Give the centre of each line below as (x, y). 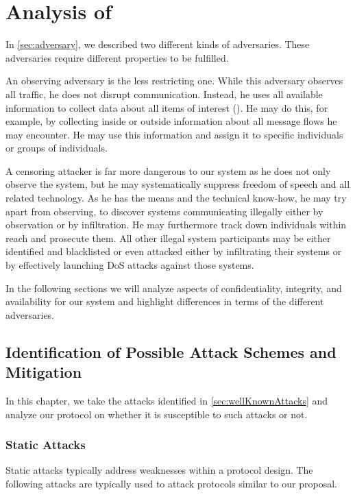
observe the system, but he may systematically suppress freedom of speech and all (178, 184)
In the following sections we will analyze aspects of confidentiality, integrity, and (174, 288)
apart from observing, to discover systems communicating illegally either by (164, 211)
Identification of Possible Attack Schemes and (171, 351)
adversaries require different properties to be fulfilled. (117, 57)
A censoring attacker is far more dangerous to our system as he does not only (168, 170)
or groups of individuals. (57, 148)
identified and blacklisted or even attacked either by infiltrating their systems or (174, 251)
